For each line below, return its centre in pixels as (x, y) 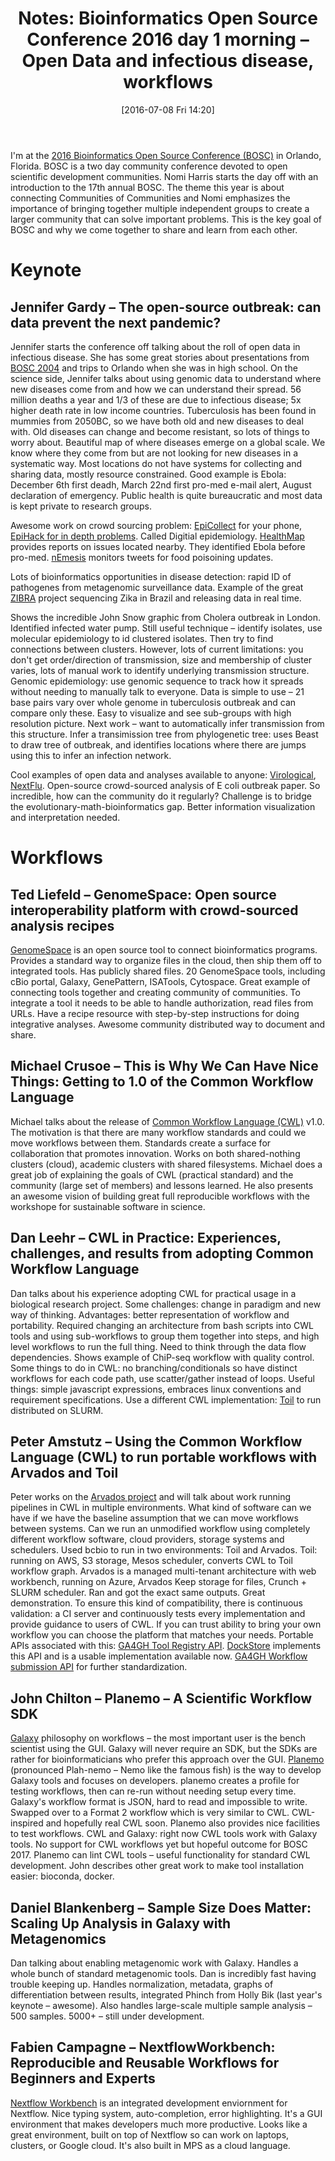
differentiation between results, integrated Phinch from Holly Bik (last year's (166, 1995)
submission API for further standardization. (99, 1667)
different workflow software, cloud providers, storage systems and (147, 1539)
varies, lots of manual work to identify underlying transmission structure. (160, 670)
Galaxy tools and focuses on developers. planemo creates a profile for (155, 1781)
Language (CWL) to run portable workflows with (164, 1457)
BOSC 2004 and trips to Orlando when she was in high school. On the (154, 368)
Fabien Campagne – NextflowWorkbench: (143, 2047)
